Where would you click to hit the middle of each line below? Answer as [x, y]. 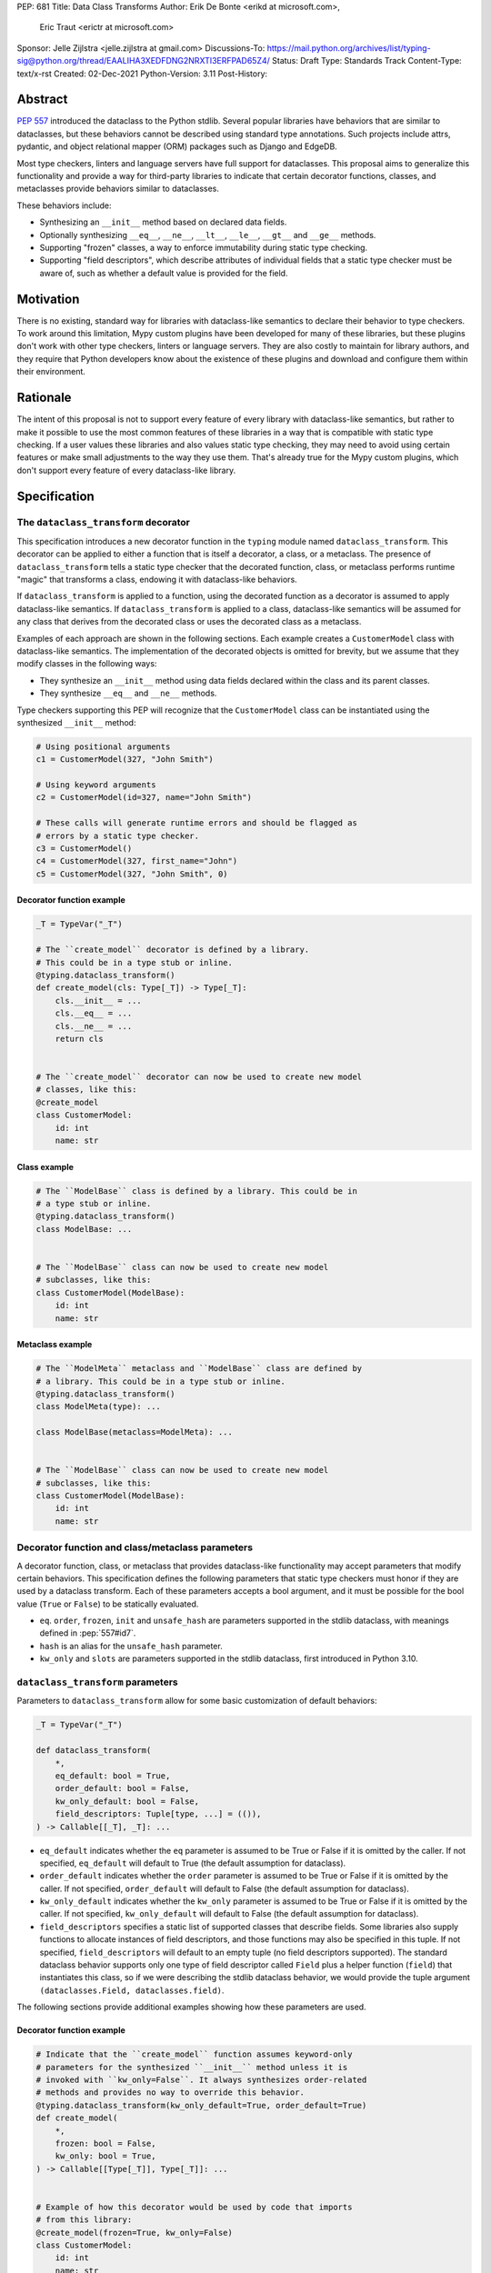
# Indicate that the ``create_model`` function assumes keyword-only [194, 2054]
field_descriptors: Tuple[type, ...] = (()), [158, 1814]
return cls [79, 1038]
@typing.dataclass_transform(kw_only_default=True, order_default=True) [201, 2105]
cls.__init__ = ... [99, 1001]
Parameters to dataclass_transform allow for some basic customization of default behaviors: [197, 1701]
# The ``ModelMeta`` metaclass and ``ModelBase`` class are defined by [199, 1369]
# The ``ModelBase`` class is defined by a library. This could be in [197, 1191]
